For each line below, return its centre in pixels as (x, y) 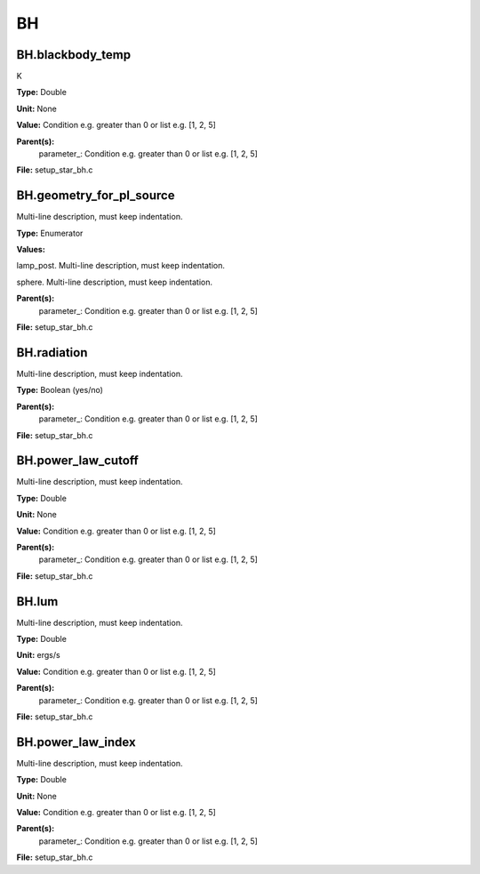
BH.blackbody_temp (74, 55)
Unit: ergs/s (39, 655)
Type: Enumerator (50, 233)
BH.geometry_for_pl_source (96, 196)
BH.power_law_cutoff (78, 461)
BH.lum (37, 601)
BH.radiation (52, 353)
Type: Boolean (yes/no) (60, 390)
